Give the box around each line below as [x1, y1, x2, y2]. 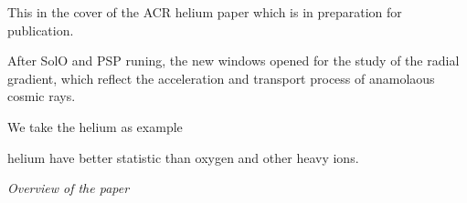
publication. [7, 20, 74, 39]
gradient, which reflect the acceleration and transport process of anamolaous [7, 68, 435, 87]
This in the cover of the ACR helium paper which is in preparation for [7, 3, 402, 21]
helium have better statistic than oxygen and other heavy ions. [7, 147, 359, 167]
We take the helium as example [7, 117, 183, 136]
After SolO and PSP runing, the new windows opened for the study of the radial [7, 51, 460, 70]
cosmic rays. [7, 86, 76, 106]
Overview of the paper [7, 178, 130, 198]
